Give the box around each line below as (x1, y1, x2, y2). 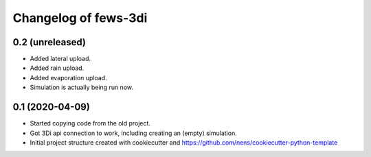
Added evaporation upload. (30, 73, 107, 82)
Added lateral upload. (30, 55, 91, 63)
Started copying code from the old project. (30, 119, 151, 128)
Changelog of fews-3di (12, 10, 148, 25)
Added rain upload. (30, 64, 85, 72)
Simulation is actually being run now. (30, 83, 134, 92)
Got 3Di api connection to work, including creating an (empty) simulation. (30, 129, 237, 137)
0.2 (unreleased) (12, 36, 86, 48)
